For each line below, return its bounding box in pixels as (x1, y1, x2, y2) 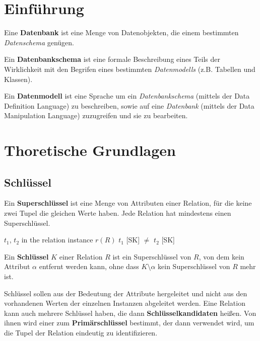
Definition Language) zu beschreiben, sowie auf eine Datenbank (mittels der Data (4, 100, 254, 111)
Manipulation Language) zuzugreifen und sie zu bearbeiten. (4, 110, 188, 121)
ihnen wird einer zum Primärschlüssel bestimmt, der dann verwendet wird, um (4, 317, 254, 328)
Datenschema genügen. (4, 37, 74, 47)
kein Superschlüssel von (158, 261, 230, 272)
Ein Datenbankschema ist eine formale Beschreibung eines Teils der (4, 54, 220, 64)
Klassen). (4, 73, 33, 84)
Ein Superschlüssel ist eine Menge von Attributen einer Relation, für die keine (4, 198, 252, 208)
